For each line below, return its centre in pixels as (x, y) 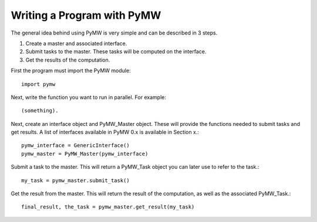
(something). (40, 111)
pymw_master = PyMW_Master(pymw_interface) (85, 153)
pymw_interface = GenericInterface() (76, 146)
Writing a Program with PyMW (86, 15)
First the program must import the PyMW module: (71, 71)
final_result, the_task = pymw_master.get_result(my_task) (108, 207)
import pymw (38, 84)
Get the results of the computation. (68, 60)
